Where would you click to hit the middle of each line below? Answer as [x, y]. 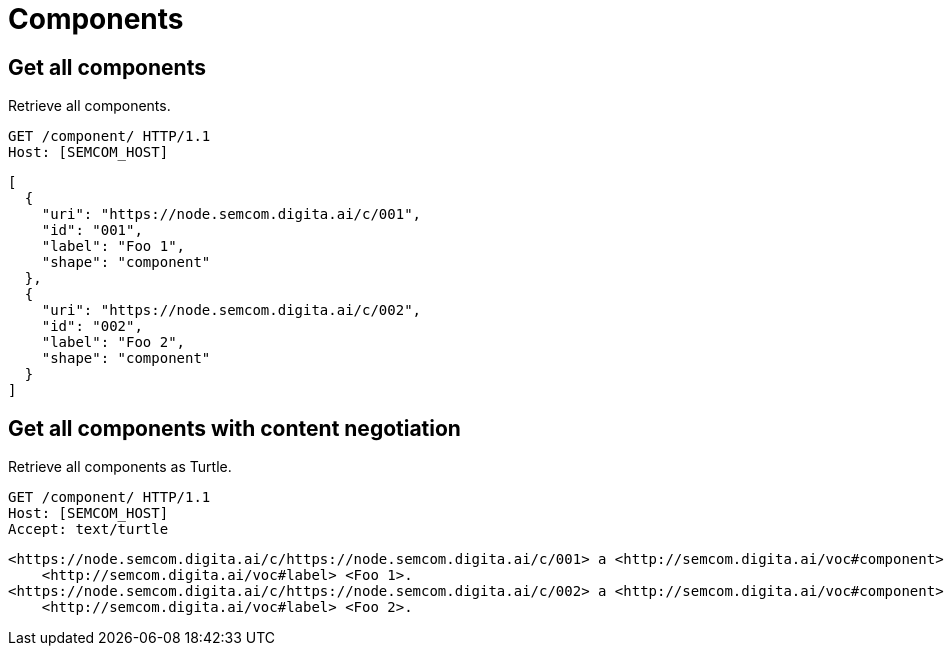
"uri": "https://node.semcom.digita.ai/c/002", [231, 310]
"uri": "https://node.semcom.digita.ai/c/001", [231, 214]
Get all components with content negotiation [234, 428]
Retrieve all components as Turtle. [120, 467]
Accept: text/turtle [88, 529]
